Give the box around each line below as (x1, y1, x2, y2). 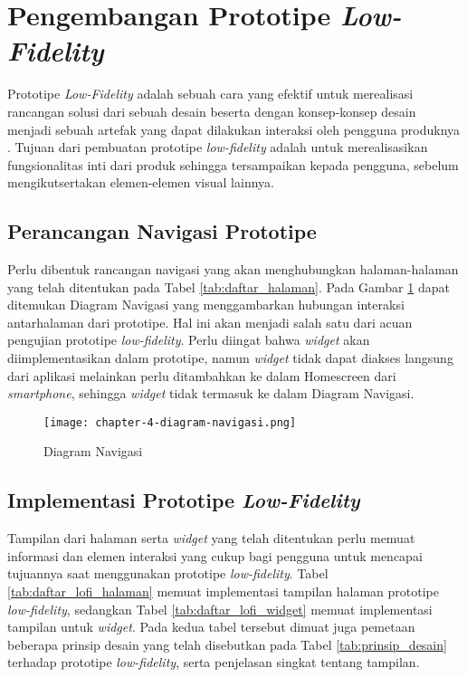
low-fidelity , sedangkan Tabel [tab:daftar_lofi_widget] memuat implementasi (7, 599, 433, 618)
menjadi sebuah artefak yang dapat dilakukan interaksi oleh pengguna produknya (7, 119, 461, 138)
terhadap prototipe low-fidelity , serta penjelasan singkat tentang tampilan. (7, 653, 420, 672)
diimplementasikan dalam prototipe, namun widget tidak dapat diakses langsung (7, 348, 453, 367)
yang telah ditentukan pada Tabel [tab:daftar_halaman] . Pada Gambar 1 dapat (7, 277, 450, 296)
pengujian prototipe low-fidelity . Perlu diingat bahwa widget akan (7, 330, 370, 349)
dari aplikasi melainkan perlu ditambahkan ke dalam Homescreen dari (7, 366, 396, 385)
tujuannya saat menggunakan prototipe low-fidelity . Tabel (7, 564, 329, 583)
